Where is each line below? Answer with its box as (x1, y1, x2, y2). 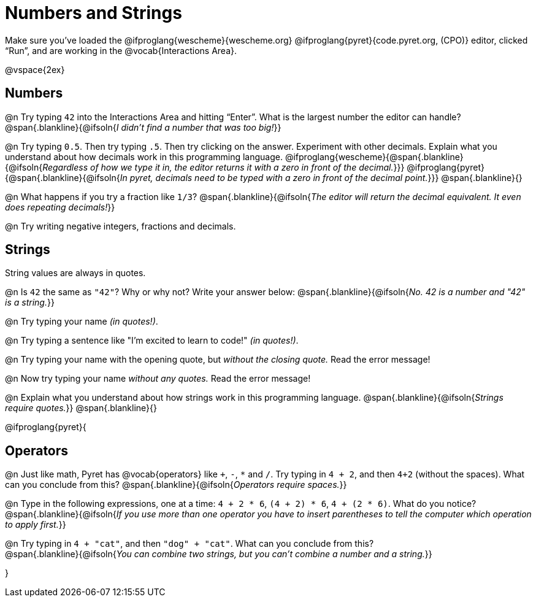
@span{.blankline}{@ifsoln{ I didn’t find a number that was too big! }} (5, 122, 281, 133)
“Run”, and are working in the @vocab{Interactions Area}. (5, 45, 237, 56)
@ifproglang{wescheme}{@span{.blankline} (285, 151, 464, 162)
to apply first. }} (5, 519, 66, 530)
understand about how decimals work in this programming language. (5, 151, 283, 162)
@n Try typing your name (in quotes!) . (5, 316, 158, 327)
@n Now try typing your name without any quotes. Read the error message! (5, 373, 311, 384)
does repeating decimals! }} (5, 201, 115, 212)
